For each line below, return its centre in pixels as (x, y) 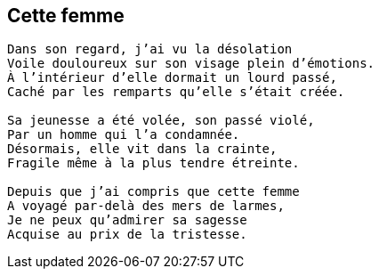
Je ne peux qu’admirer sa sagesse (127, 220)
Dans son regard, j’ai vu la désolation (150, 49)
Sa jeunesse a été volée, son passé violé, (161, 121)
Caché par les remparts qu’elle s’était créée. (176, 92)
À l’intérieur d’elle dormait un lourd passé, (172, 78)
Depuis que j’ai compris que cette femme (153, 192)
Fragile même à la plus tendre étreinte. (153, 163)
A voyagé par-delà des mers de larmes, (146, 206)
